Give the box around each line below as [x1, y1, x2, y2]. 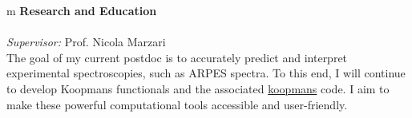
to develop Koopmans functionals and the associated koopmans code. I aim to [6, 80, 390, 96]
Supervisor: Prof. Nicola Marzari [6, 33, 166, 50]
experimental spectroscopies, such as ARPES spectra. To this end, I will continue [6, 65, 406, 81]
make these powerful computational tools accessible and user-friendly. [6, 96, 348, 112]
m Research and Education [6, 2, 157, 18]
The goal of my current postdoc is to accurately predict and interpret [6, 49, 348, 65]
